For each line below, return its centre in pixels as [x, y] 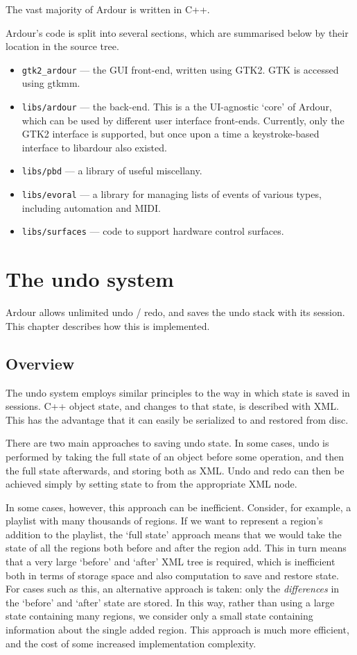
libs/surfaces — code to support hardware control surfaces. [153, 231]
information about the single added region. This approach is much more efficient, [177, 630]
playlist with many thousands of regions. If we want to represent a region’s [164, 521]
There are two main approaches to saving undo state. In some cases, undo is [167, 443]
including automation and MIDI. [91, 207]
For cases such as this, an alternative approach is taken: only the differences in [173, 589]
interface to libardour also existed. [94, 147]
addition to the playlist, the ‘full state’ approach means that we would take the [174, 534]
